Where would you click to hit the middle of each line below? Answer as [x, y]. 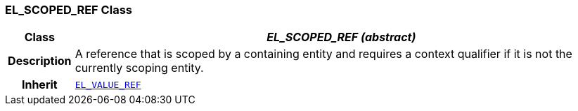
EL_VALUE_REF [108, 84]
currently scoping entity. [139, 68]
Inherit [39, 85]
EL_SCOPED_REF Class [69, 10]
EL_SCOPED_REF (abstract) [341, 37]
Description [40, 61]
